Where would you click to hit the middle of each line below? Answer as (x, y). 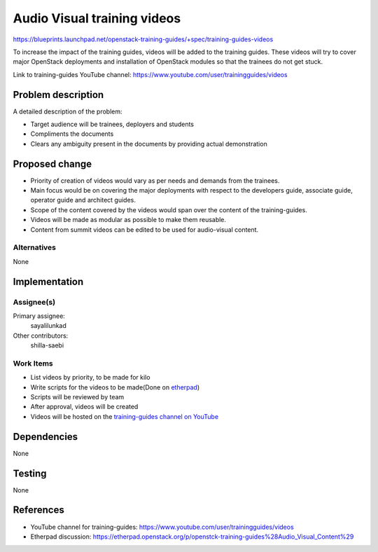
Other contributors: (41, 336)
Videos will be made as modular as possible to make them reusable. (128, 220)
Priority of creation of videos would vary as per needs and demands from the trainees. (155, 180)
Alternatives (34, 247)
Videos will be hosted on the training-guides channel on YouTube (125, 416)
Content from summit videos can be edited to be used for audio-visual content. (145, 229)
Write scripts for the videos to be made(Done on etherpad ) (115, 387)
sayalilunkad (48, 326)
